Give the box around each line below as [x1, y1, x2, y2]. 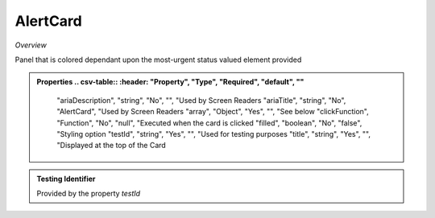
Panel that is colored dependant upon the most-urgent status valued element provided [14, 55, 302, 64]
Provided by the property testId [36, 189, 141, 199]
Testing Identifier [36, 174, 96, 183]
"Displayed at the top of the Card [56, 141, 167, 150]
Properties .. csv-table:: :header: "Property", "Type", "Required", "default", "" [36, 77, 304, 87]
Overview [14, 40, 48, 50]
